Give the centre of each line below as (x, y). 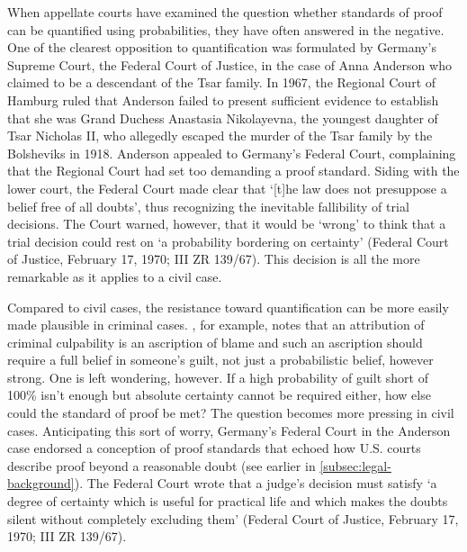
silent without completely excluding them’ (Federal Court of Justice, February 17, (233, 518)
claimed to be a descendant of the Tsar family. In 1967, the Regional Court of (222, 82)
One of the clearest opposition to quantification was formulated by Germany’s (222, 47)
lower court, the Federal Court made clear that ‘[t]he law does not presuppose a (227, 188)
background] (41, 483)
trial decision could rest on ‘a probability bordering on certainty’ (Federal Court (228, 241)
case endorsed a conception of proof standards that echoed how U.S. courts (214, 448)
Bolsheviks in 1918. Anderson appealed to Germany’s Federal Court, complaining (232, 153)
